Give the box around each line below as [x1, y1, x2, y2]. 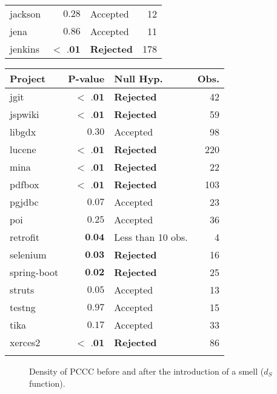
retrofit [10, 230, 39, 244]
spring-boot [10, 265, 59, 279]
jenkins [10, 42, 39, 56]
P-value [68, 71, 105, 85]
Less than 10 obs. [114, 230, 188, 244]
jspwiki [10, 107, 39, 121]
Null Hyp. [114, 71, 163, 85]
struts [10, 283, 35, 297]
